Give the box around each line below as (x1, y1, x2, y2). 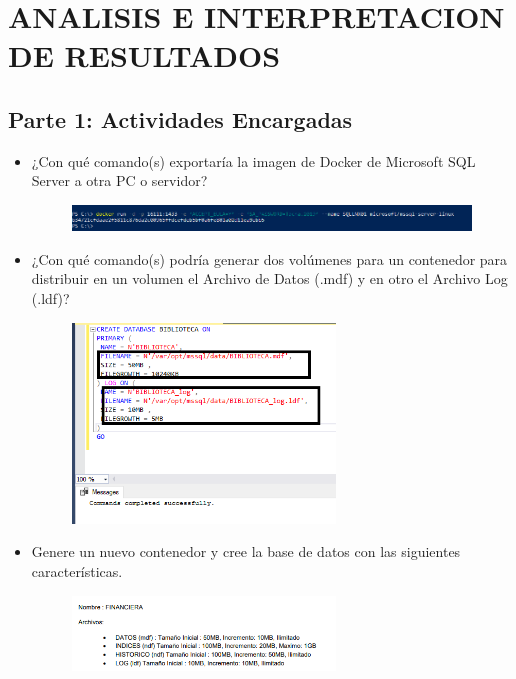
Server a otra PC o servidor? (31, 170, 208, 191)
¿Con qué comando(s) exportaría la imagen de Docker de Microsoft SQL (31, 150, 476, 171)
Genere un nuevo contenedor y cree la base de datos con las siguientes (31, 541, 461, 562)
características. (31, 560, 123, 581)
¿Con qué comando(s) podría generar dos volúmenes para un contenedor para (31, 248, 508, 269)
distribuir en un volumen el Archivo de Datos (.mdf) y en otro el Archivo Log (31, 268, 508, 289)
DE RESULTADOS (8, 35, 281, 76)
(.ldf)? (31, 287, 70, 308)
